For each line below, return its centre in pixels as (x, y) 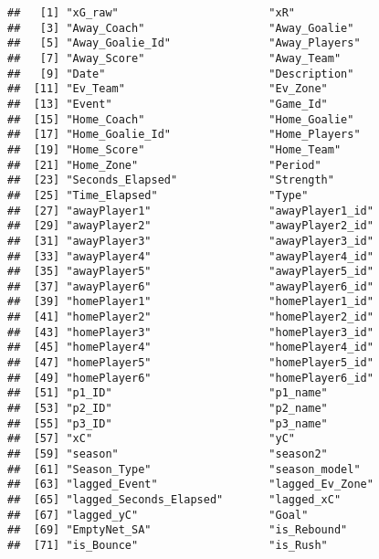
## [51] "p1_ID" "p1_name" (168, 393)
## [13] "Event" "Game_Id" (168, 104)
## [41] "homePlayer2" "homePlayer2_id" (190, 317)
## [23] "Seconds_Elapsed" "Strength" (171, 180)
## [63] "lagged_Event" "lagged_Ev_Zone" (190, 485)
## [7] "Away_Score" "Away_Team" (174, 58)
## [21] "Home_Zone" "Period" (164, 165)
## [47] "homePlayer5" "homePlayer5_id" (190, 363)
